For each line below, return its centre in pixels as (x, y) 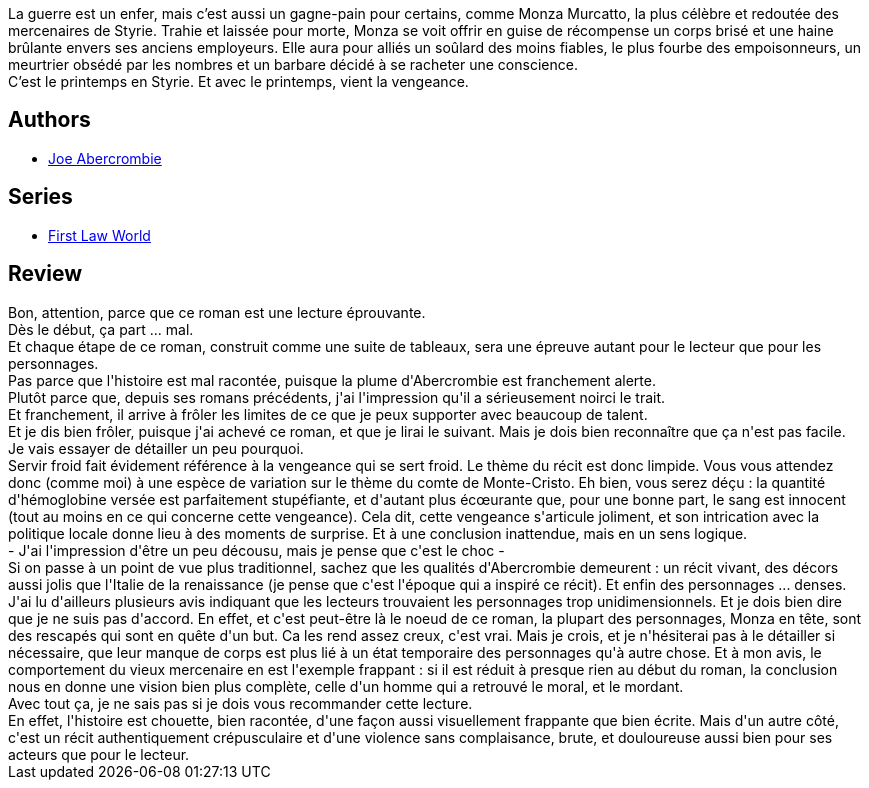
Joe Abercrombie (105, 158)
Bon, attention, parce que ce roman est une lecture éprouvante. (217, 312)
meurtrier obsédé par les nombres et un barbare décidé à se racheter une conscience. (293, 64)
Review (45, 274)
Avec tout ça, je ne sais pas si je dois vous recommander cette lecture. (240, 703)
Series (40, 197)
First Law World (99, 235)
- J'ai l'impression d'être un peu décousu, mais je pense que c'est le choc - (256, 550)
